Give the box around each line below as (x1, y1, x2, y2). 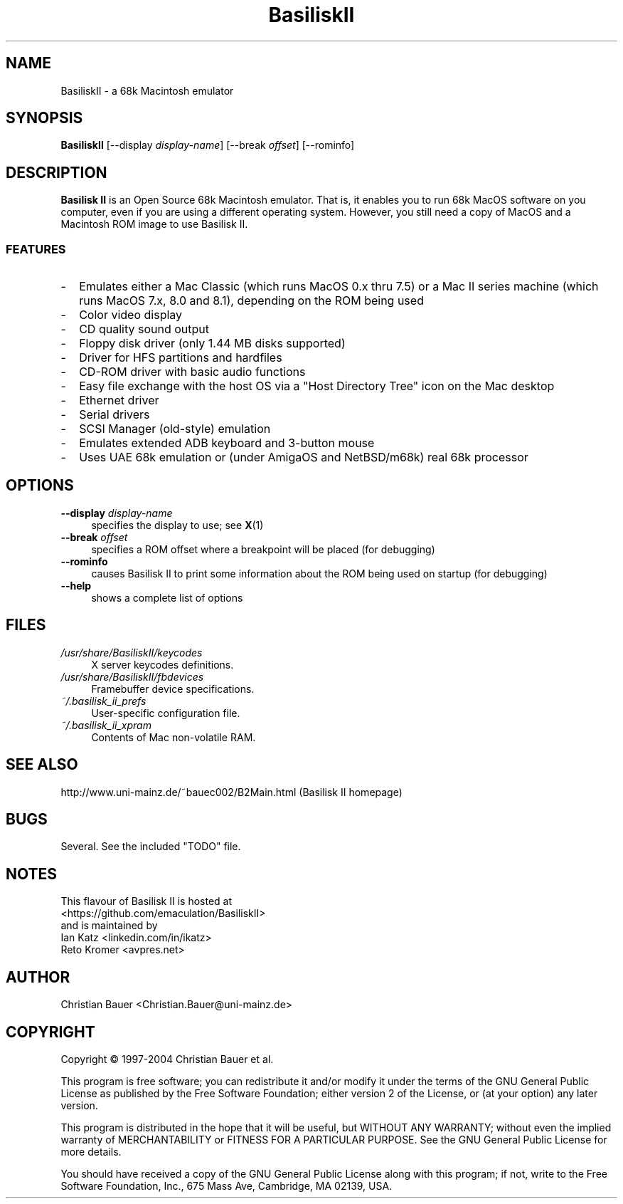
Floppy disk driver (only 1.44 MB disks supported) (79, 336, 346, 351)
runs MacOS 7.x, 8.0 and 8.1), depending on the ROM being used (79, 293, 424, 308)
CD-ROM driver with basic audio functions (79, 365, 306, 379)
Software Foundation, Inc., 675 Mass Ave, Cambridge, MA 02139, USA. (60, 1179, 393, 1192)
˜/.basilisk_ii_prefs (60, 694, 147, 707)
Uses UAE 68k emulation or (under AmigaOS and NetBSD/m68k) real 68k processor (79, 450, 528, 465)
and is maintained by (60, 919, 158, 932)
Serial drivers (79, 407, 150, 422)
